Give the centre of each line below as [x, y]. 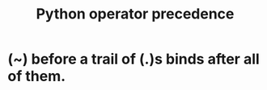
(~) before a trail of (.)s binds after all [133, 59]
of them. [37, 76]
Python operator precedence [135, 14]
